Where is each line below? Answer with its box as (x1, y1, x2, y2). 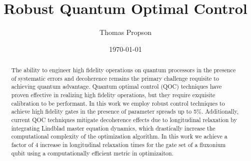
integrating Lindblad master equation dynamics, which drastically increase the (11, 124, 215, 132)
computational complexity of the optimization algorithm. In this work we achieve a (11, 132, 227, 141)
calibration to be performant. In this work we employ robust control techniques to (11, 99, 225, 107)
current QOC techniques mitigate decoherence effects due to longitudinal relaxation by (11, 116, 237, 124)
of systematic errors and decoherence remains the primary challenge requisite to (11, 74, 219, 82)
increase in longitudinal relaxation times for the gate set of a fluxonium (40, 141, 226, 149)
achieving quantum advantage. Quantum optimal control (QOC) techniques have (11, 82, 222, 91)
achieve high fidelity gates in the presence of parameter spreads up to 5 (11, 107, 197, 116)
